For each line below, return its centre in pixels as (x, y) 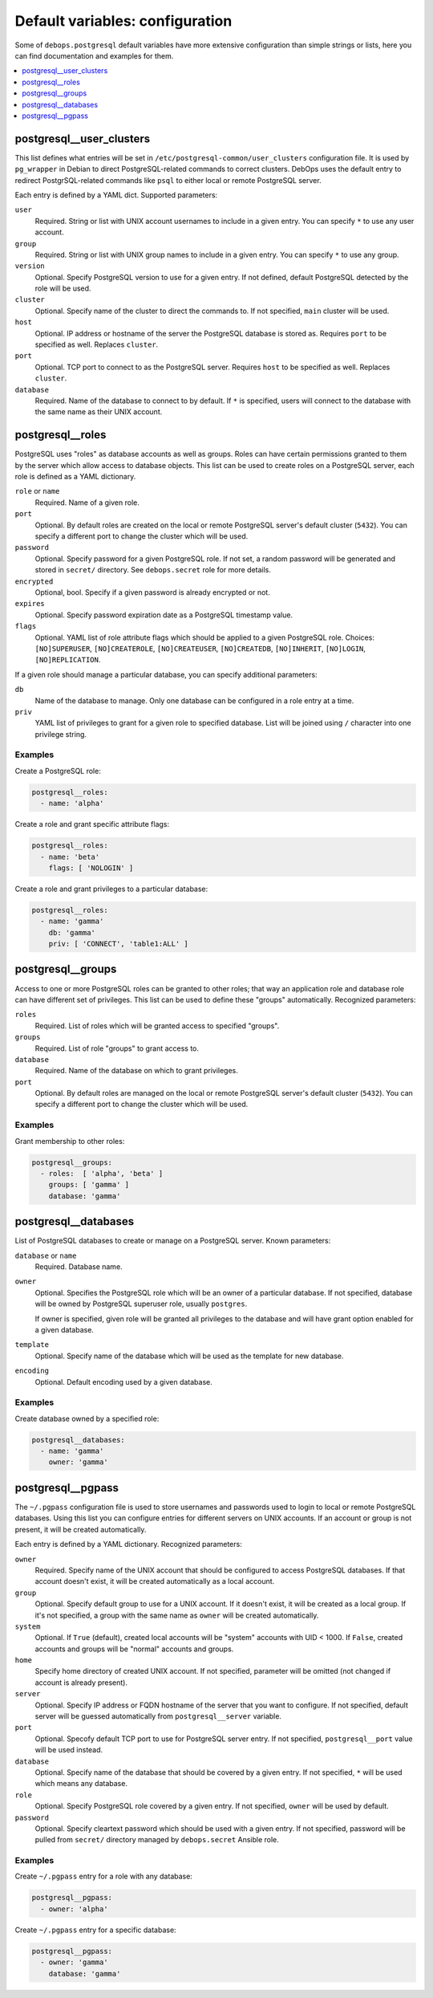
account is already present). (81, 1683)
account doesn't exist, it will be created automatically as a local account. (155, 1581)
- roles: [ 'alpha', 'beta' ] (102, 1173)
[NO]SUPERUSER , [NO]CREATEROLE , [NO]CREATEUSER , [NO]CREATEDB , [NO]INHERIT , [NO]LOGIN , (200, 648)
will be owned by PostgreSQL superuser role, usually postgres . (141, 1304)
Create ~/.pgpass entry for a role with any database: (103, 1876)
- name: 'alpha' (72, 804)
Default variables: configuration (123, 21)
